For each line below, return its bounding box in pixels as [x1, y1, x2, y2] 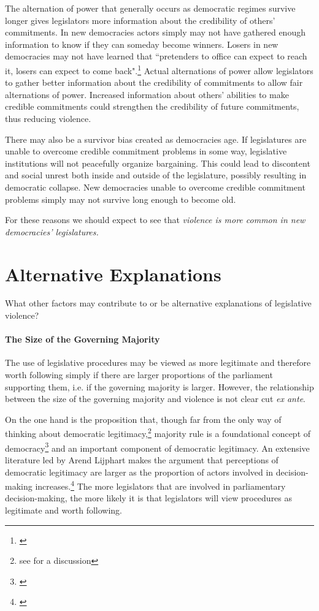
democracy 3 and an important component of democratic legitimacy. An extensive [5, 439, 310, 454]
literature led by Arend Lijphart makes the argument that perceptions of [5, 453, 279, 466]
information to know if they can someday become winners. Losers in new [5, 37, 279, 50]
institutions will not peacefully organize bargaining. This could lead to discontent [5, 156, 310, 169]
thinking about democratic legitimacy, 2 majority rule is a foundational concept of [5, 425, 311, 440]
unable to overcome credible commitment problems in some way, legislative [5, 145, 287, 157]
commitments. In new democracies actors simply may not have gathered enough [5, 26, 306, 39]
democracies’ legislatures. [5, 225, 99, 238]
